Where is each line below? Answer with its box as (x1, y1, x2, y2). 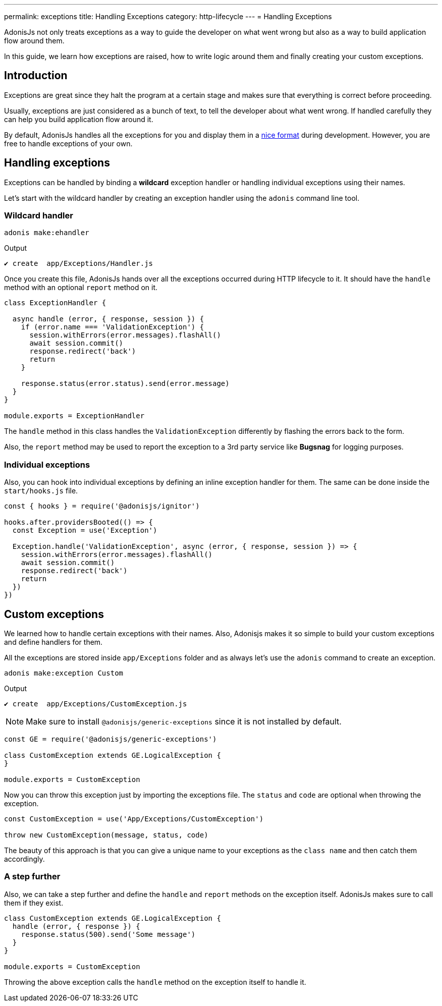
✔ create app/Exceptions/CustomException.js (4, 700, 187, 708)
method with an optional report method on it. (4, 283, 158, 292)
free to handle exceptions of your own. (4, 139, 133, 148)
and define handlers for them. (4, 638, 103, 647)
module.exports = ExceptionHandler (4, 412, 145, 420)
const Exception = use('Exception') (12, 526, 157, 535)
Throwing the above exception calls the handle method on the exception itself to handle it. (4, 977, 306, 986)
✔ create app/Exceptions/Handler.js (4, 259, 153, 268)
